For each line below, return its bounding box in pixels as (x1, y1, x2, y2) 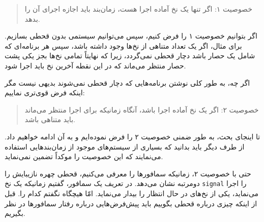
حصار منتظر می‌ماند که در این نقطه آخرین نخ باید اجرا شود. (5, 60, 186, 70)
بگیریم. (5, 208, 25, 218)
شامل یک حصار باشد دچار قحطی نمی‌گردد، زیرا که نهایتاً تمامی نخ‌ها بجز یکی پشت (5, 50, 255, 61)
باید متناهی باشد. (24, 114, 75, 125)
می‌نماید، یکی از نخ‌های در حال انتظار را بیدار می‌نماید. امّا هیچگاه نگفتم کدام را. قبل (5, 188, 259, 198)
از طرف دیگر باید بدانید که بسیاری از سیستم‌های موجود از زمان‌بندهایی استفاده (5, 141, 245, 152)
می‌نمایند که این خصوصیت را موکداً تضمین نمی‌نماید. (5, 151, 163, 162)
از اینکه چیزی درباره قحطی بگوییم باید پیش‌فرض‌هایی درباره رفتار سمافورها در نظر (5, 198, 257, 208)
